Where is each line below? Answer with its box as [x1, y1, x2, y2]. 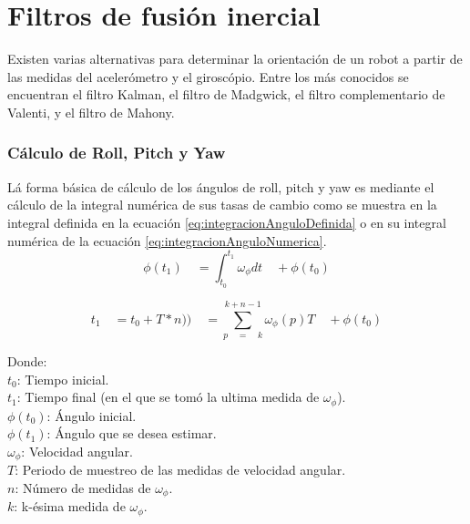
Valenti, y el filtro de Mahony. [7, 102, 175, 121]
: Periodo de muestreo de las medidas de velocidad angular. [15, 460, 346, 479]
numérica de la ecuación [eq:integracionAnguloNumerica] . [7, 231, 327, 250]
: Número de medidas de [15, 478, 151, 497]
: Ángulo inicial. [46, 406, 137, 425]
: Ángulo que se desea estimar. [46, 424, 217, 443]
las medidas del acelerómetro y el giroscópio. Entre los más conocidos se [7, 67, 409, 86]
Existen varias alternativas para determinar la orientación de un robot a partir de [7, 49, 463, 68]
